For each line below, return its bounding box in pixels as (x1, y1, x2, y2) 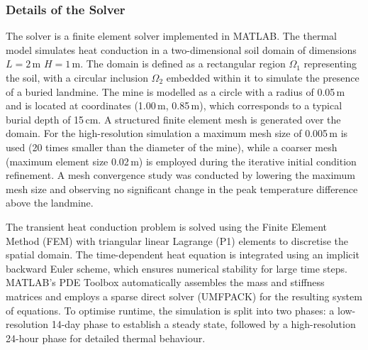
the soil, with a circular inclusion (6, 70, 148, 84)
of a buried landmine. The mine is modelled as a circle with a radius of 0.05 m (6, 84, 345, 99)
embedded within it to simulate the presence (166, 70, 359, 84)
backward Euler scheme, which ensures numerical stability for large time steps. (6, 261, 347, 275)
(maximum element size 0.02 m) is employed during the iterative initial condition (6, 153, 357, 168)
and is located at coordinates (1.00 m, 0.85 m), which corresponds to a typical (6, 98, 342, 113)
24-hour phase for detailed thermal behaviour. (6, 330, 206, 345)
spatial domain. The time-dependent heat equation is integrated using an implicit (6, 247, 359, 262)
